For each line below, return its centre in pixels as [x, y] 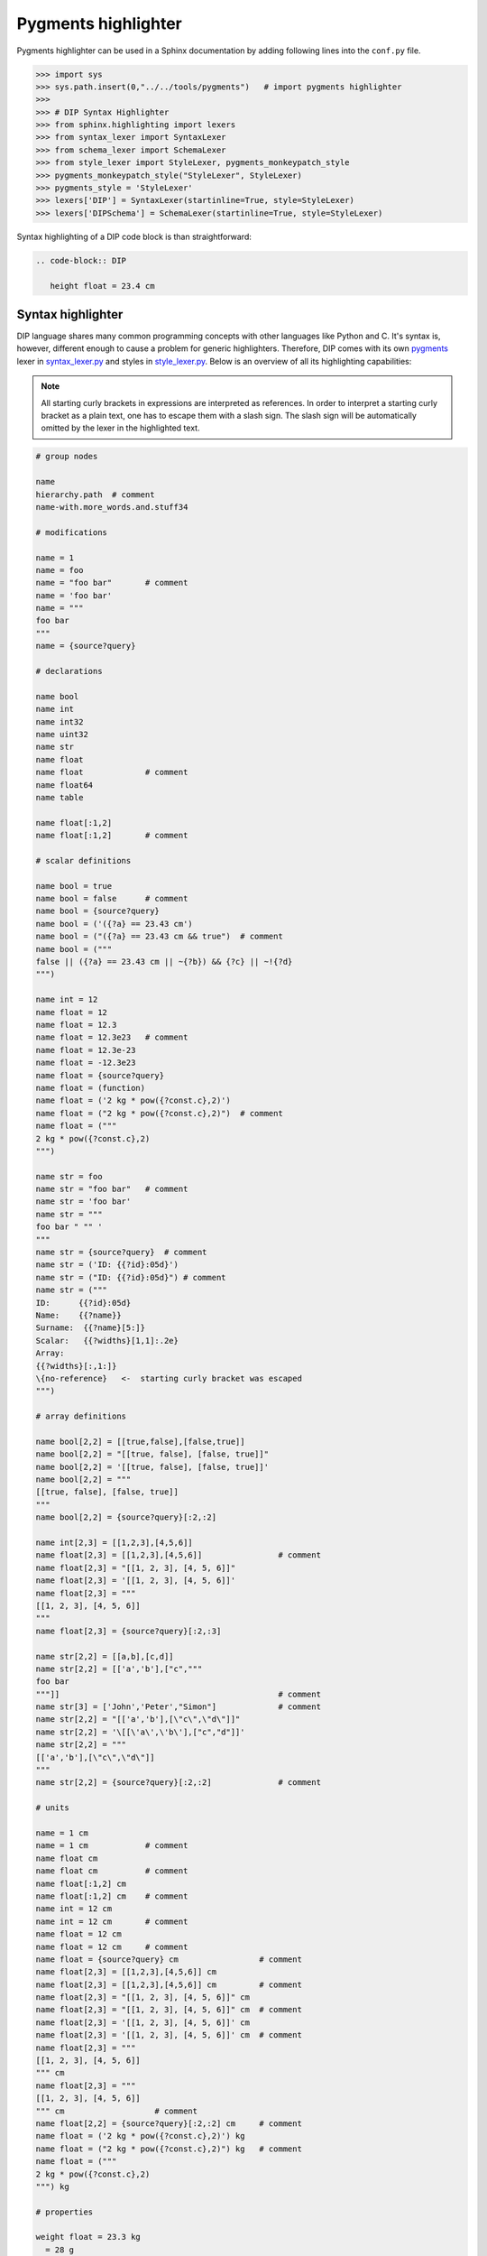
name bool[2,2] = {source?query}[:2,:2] [126, 1517]
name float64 [64, 785]
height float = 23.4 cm [102, 286]
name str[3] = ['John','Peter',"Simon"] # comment [179, 1707]
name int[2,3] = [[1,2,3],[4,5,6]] [114, 1543]
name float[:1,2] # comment [112, 836]
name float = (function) [91, 1088]
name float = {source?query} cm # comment [169, 1959]
